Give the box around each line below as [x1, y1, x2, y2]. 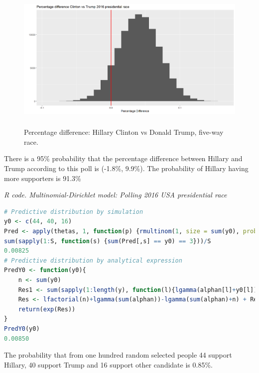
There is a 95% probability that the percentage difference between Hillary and [4, 153, 243, 164]
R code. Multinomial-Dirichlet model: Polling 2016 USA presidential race [4, 189, 227, 200]
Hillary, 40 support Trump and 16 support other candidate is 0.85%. [4, 359, 213, 370]
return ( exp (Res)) [18, 305, 76, 313]
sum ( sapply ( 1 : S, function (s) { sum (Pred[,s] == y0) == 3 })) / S [4, 237, 211, 245]
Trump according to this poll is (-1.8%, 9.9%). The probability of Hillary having [4, 163, 249, 174]
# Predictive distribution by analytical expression [4, 257, 182, 264]
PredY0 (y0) [4, 325, 40, 332]
